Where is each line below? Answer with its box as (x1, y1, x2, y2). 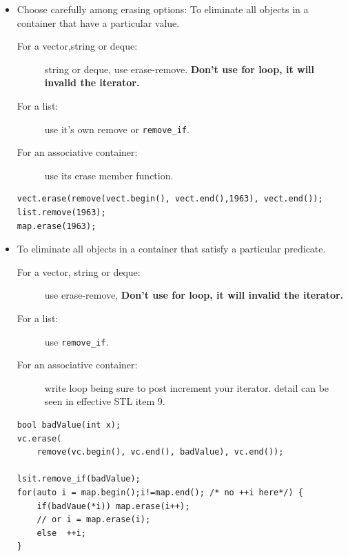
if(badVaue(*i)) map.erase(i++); (37, 501, 190, 511)
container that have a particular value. (17, 15, 180, 30)
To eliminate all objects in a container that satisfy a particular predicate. (17, 241, 326, 256)
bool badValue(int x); (17, 420, 121, 430)
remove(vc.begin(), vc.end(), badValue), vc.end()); (37, 447, 284, 457)
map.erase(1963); (17, 221, 96, 231)
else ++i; (37, 528, 87, 538)
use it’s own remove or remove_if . (44, 121, 190, 136)
